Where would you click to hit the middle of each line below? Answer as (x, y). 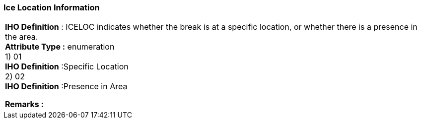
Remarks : (24, 104)
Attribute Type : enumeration (60, 47)
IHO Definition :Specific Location (67, 67)
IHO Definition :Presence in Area (66, 87)
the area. (22, 37)
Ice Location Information (52, 7)
